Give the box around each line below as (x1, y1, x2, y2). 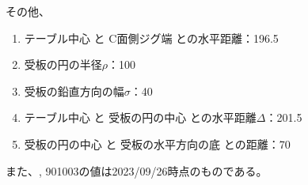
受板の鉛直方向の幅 (24, 82, 124, 99)
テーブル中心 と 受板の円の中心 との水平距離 (24, 109, 257, 126)
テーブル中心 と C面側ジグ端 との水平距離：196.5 (24, 29, 279, 46)
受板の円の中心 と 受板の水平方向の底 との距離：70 (24, 135, 291, 152)
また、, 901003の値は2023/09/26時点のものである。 (6, 162, 268, 179)
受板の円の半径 (24, 56, 102, 73)
